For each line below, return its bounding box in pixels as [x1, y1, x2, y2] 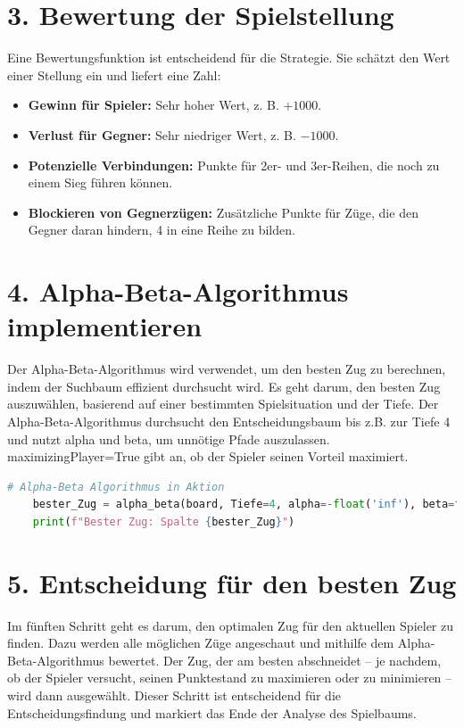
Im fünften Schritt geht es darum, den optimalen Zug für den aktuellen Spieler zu [7, 616, 453, 634]
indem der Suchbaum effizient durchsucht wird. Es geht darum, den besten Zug [7, 376, 441, 395]
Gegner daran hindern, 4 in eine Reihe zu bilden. [28, 220, 295, 239]
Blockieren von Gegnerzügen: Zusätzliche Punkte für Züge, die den [28, 203, 418, 221]
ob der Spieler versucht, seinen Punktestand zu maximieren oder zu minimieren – [7, 668, 452, 687]
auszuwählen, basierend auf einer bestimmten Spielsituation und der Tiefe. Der [7, 394, 439, 413]
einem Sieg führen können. [28, 173, 173, 192]
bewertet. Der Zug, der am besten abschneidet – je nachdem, [108, 650, 442, 669]
